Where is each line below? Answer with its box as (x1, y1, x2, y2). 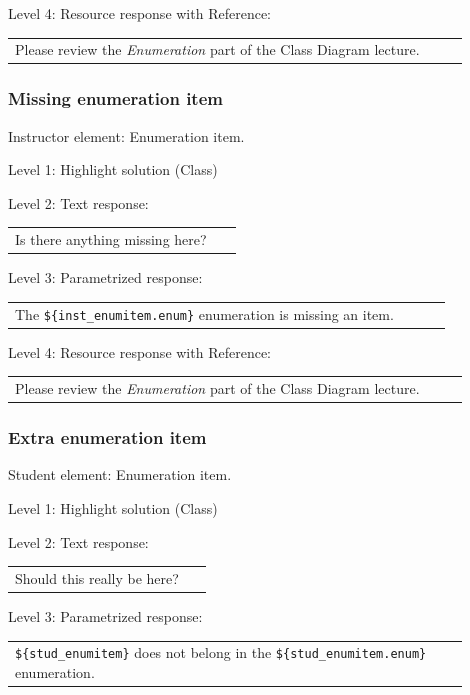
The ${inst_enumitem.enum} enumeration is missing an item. (15, 303, 394, 324)
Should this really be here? (15, 567, 179, 588)
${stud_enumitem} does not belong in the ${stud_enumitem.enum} (15, 642, 427, 663)
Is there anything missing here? (15, 229, 207, 250)
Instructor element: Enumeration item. (8, 125, 245, 146)
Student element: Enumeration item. (8, 464, 232, 485)
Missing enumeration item (8, 86, 223, 111)
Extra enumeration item (8, 425, 207, 450)
